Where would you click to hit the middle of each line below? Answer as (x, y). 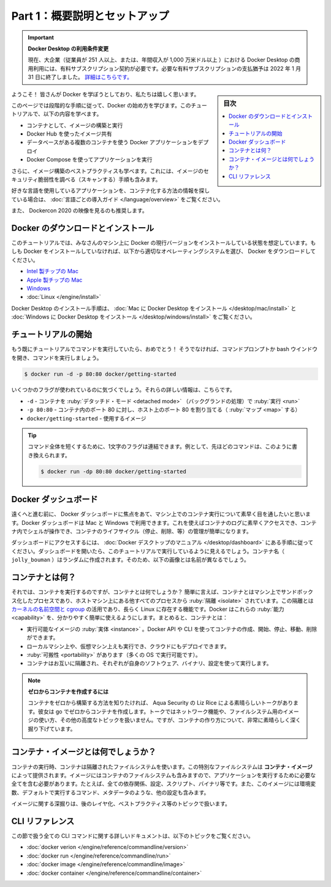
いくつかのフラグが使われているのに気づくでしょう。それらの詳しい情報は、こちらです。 (123, 390)
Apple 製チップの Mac (55, 280)
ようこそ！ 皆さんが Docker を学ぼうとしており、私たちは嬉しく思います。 (105, 94)
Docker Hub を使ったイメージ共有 (70, 134)
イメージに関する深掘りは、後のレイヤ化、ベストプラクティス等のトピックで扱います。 (121, 804)
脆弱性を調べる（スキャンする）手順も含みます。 (99, 180)
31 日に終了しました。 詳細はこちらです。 (80, 77)
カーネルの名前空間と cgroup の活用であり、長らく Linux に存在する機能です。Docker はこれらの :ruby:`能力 (148, 609)
